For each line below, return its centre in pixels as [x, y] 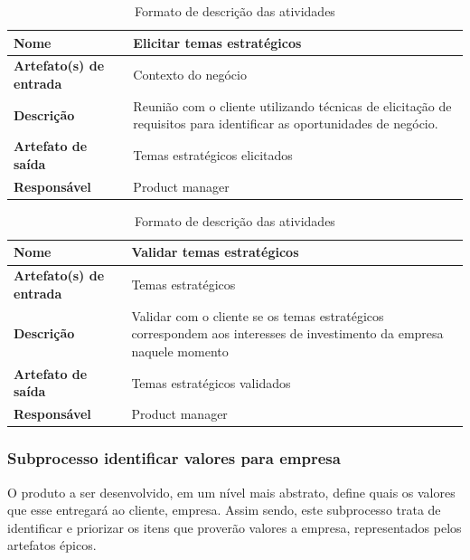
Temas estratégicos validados [211, 382]
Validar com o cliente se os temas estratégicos [258, 315]
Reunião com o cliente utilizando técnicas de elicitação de [292, 105]
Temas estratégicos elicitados [213, 155]
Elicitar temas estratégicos [217, 42]
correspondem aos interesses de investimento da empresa [287, 333]
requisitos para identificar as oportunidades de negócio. [286, 123]
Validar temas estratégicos [215, 252]
